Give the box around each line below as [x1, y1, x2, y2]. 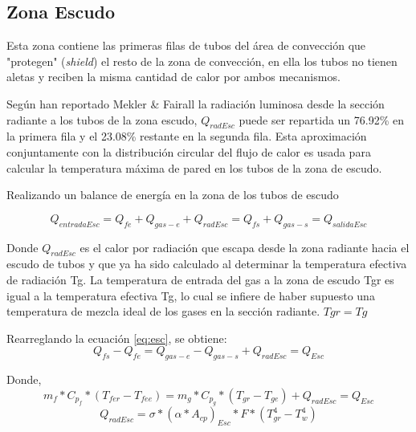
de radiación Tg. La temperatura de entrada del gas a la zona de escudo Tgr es [6, 271, 394, 287]
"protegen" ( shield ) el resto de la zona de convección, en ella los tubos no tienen [6, 52, 398, 69]
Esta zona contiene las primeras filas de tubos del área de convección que [6, 37, 366, 54]
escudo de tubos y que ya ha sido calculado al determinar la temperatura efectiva [6, 255, 407, 272]
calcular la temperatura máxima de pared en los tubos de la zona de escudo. [6, 159, 382, 176]
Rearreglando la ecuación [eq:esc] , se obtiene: [6, 329, 227, 346]
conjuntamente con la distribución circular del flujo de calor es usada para [6, 143, 371, 160]
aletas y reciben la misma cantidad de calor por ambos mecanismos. [6, 68, 341, 85]
